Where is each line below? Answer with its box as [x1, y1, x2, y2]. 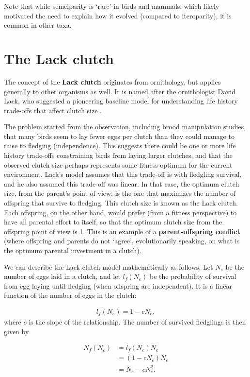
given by [4, 326, 29, 336]
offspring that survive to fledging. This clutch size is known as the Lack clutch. [4, 198, 238, 208]
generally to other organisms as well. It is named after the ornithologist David [4, 86, 235, 96]
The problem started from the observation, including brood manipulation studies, [4, 121, 246, 132]
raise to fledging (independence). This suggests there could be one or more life [4, 140, 236, 151]
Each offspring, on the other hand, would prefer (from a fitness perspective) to [4, 207, 237, 217]
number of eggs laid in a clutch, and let [4, 271, 121, 281]
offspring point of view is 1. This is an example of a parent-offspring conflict [4, 226, 240, 236]
